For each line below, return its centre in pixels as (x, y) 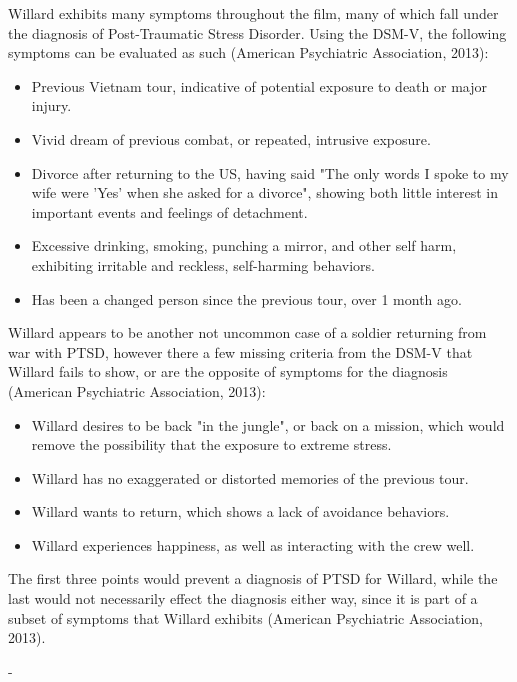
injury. (51, 105)
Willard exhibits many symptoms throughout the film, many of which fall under (253, 13)
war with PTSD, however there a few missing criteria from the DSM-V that (240, 351)
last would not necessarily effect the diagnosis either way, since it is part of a (243, 598)
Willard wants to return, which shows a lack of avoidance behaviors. (240, 511)
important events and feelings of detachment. (169, 211)
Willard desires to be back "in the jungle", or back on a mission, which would (268, 424)
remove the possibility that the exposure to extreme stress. (211, 444)
